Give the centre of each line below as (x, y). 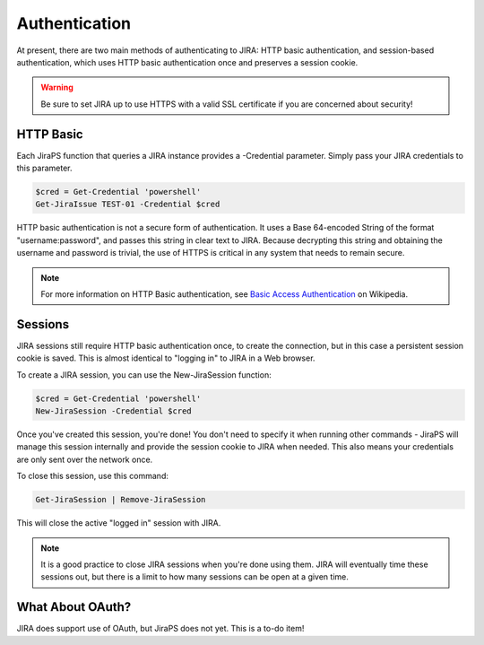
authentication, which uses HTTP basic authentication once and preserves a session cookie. (187, 62)
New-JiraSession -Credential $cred (113, 411)
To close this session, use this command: (93, 476)
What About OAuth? (74, 607)
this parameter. (44, 168)
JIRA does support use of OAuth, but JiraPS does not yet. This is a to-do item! (160, 629)
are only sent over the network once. (85, 459)
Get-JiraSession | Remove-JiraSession (121, 500)
